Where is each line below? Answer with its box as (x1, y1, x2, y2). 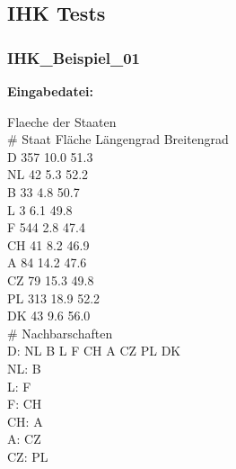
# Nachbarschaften (7, 323, 113, 342)
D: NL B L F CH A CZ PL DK (7, 341, 181, 360)
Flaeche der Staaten (7, 112, 117, 131)
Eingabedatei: (7, 82, 93, 100)
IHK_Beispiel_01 (7, 46, 141, 68)
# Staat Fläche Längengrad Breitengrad (7, 130, 229, 149)
